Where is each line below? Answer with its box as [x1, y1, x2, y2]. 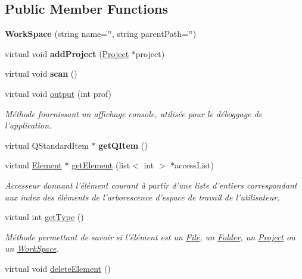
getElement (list [71, 159, 130, 171]
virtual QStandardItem [5, 139, 89, 151]
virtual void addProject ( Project [5, 47, 129, 59]
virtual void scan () [5, 67, 77, 80]
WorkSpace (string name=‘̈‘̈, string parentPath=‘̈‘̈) [5, 27, 197, 40]
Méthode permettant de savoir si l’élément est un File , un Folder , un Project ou [5, 230, 295, 243]
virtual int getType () [5, 211, 84, 223]
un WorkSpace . [5, 242, 59, 255]
